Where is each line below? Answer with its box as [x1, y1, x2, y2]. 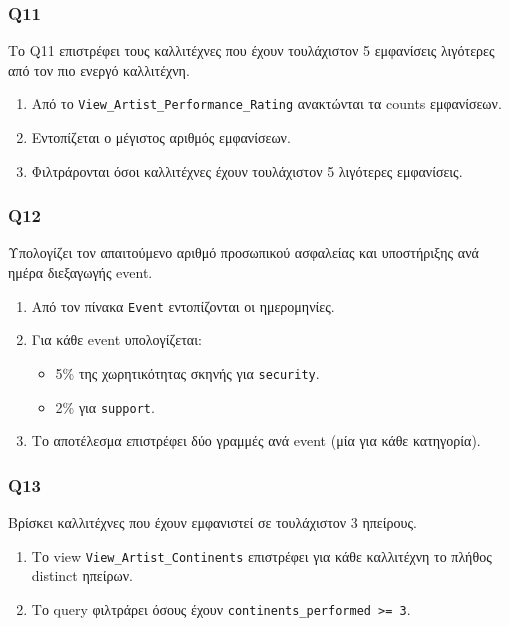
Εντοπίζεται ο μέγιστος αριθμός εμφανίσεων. [31, 127, 291, 148]
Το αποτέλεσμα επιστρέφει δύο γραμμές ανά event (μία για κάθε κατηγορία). [31, 430, 481, 451]
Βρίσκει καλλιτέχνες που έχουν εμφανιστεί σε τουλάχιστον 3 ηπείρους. [8, 512, 417, 533]
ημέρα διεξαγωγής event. [8, 262, 153, 283]
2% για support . [55, 396, 155, 417]
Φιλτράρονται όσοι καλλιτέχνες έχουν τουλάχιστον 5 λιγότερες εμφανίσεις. [31, 160, 463, 181]
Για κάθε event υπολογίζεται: [31, 329, 202, 350]
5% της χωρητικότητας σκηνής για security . [55, 362, 320, 383]
